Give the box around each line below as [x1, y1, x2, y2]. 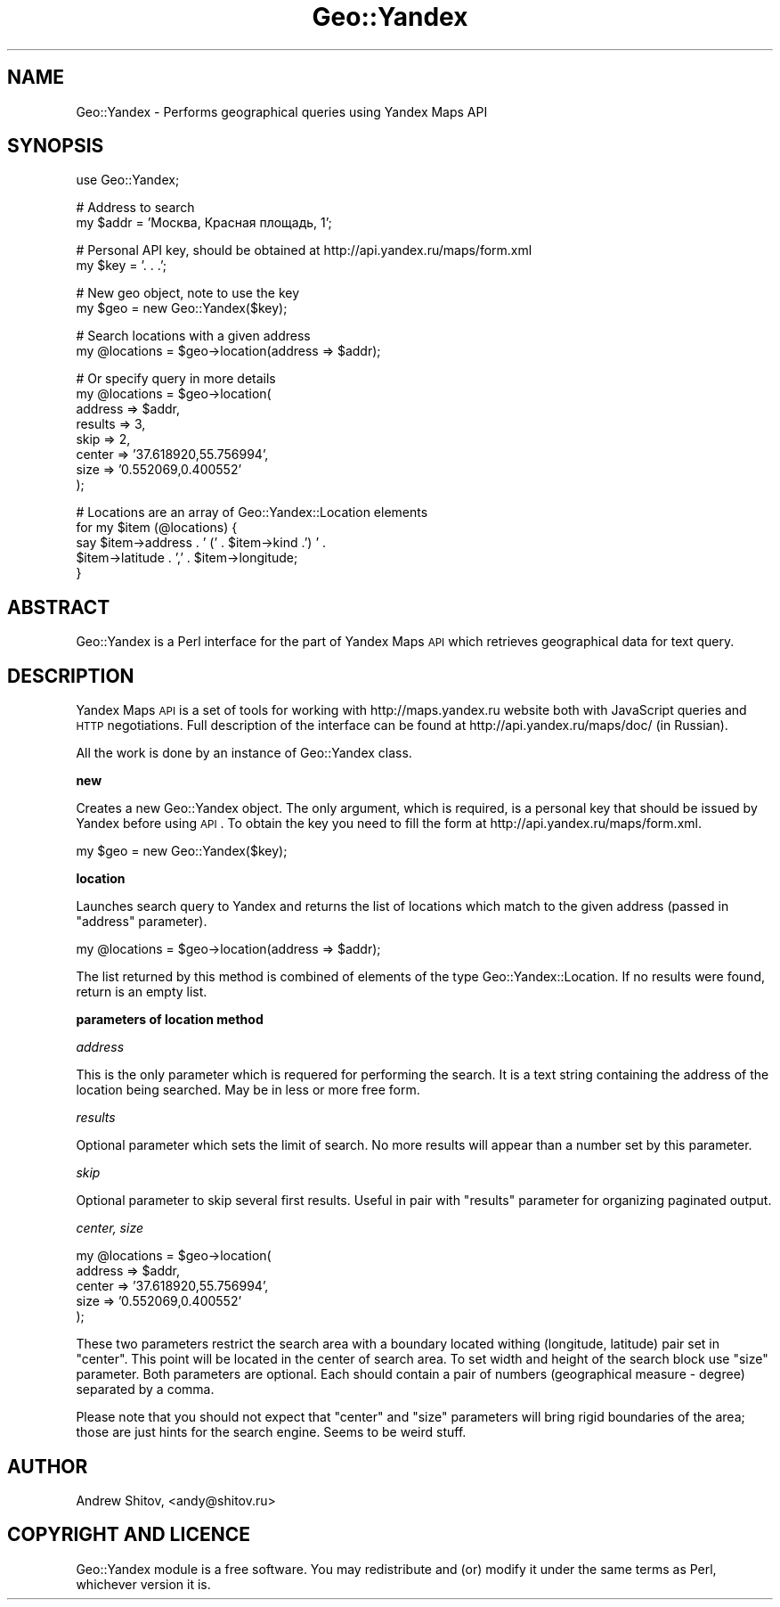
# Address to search [76, 200, 195, 216]
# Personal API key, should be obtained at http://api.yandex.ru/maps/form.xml [76, 242, 532, 258]
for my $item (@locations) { [76, 520, 238, 536]
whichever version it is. [76, 1576, 211, 1592]
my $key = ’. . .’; [76, 258, 167, 274]
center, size [76, 1220, 143, 1236]
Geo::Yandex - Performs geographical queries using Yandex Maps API [76, 103, 488, 119]
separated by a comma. [76, 1382, 215, 1398]
